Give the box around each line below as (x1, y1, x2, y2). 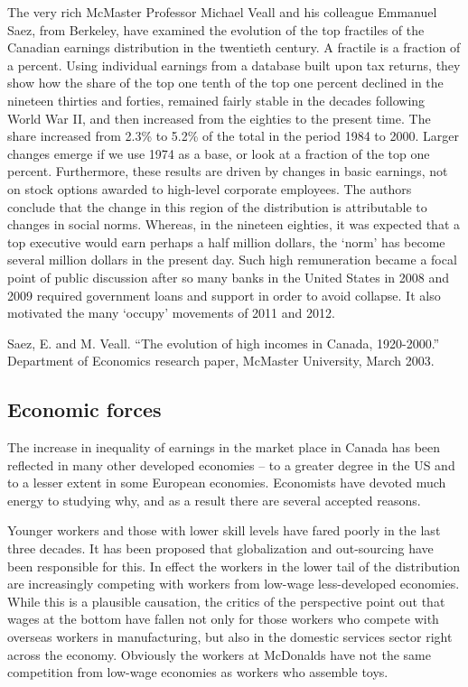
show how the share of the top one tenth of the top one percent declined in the (7, 73, 444, 92)
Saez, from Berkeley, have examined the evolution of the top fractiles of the (7, 20, 425, 39)
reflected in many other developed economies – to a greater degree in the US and (7, 455, 455, 474)
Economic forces (7, 395, 162, 423)
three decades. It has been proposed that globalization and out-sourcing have (7, 539, 434, 558)
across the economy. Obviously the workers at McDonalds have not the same (7, 645, 431, 664)
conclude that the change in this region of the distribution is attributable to (7, 197, 427, 216)
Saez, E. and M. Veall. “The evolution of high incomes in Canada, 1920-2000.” (7, 333, 440, 352)
